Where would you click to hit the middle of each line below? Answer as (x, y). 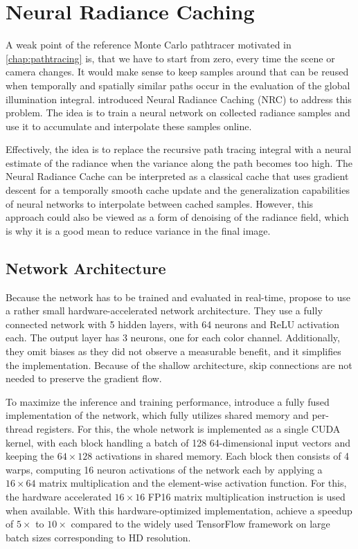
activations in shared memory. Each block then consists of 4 (222, 456)
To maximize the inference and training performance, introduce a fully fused (168, 401)
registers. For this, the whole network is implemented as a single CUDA (188, 428)
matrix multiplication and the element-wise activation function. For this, (193, 483)
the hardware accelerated (59, 496)
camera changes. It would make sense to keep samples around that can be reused (177, 72)
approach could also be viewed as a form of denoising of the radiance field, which (177, 217)
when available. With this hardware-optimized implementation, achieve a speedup (179, 510)
